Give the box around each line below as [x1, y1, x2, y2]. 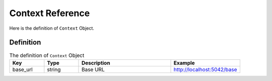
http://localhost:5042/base [173, 66, 237, 73]
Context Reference [9, 8, 90, 19]
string [47, 66, 61, 73]
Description [81, 59, 110, 66]
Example [173, 59, 195, 66]
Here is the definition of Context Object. [9, 25, 94, 31]
